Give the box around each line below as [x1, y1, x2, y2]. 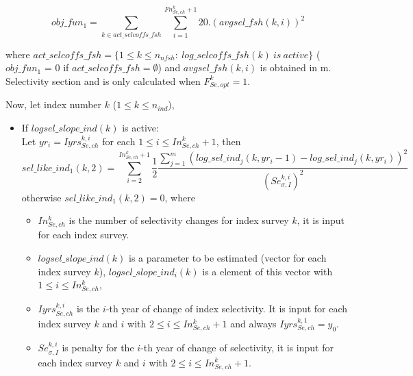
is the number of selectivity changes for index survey [68, 213, 289, 227]
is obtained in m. [260, 60, 331, 75]
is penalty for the [62, 340, 134, 355]
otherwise [21, 190, 62, 204]
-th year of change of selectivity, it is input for [140, 340, 334, 355]
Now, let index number [5, 97, 102, 112]
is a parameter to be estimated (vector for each [129, 250, 327, 264]
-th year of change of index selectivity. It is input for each [105, 301, 348, 316]
